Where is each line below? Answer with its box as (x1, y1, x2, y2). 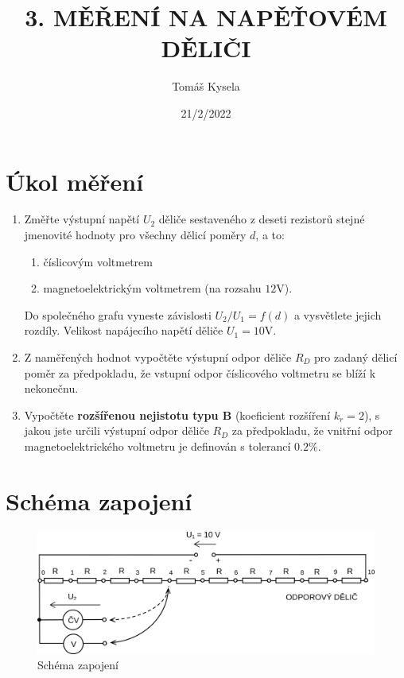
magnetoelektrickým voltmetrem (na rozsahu (43, 280, 262, 296)
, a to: (255, 227, 285, 243)
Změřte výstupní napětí (24, 211, 140, 227)
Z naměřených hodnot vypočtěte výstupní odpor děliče (24, 349, 292, 365)
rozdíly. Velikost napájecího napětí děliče (24, 322, 223, 339)
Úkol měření (6, 165, 144, 197)
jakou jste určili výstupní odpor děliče (24, 422, 209, 439)
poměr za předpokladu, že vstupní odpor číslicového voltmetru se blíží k (24, 364, 376, 381)
